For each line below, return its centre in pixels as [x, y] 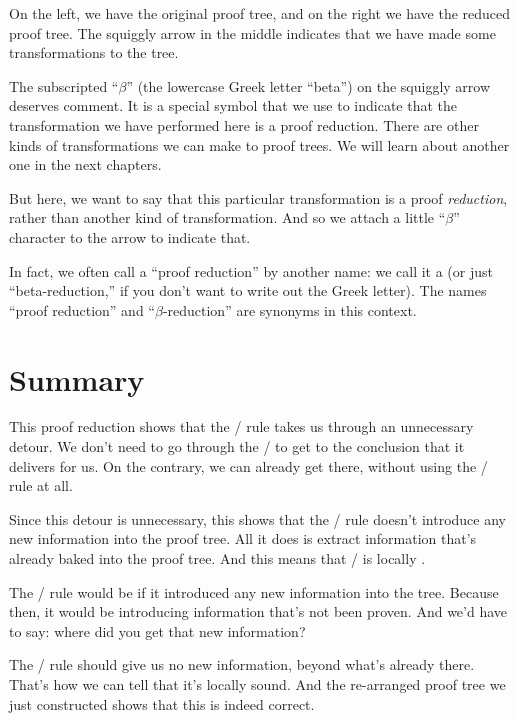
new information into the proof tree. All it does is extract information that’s [243, 538]
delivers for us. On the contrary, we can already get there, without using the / [248, 465]
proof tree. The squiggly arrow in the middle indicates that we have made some [252, 32]
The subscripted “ [64, 85]
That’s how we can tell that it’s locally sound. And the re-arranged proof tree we [257, 683]
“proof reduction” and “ [82, 309]
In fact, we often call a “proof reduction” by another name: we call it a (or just [251, 270]
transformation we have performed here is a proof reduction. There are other [244, 124]
